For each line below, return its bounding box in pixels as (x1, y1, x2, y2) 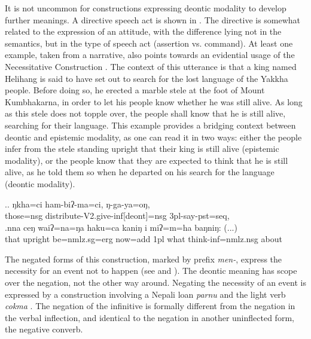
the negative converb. (5, 323, 83, 335)
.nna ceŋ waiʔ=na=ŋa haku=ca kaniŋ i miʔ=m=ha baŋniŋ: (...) (5, 221, 237, 233)
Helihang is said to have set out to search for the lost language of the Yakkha (5, 72, 288, 84)
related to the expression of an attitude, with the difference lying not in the (5, 25, 282, 38)
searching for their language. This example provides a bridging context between (5, 118, 296, 131)
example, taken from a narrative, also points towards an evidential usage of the (5, 48, 295, 61)
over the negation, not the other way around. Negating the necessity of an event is (5, 276, 306, 289)
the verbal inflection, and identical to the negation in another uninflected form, (5, 311, 294, 323)
